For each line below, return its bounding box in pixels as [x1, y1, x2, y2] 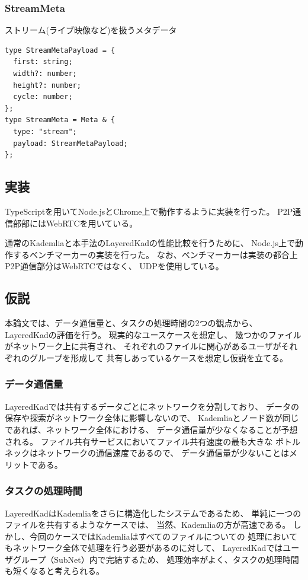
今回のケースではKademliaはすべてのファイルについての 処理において [29, 530, 297, 542]
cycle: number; [13, 93, 73, 101]
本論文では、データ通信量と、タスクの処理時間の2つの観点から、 [5, 317, 258, 329]
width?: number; [13, 69, 77, 78]
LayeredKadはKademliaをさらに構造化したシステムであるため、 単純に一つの [5, 506, 301, 519]
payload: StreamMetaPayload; [13, 139, 128, 148]
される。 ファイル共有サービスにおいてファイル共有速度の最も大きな [5, 435, 273, 447]
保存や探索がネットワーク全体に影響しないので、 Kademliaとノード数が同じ [5, 412, 299, 424]
